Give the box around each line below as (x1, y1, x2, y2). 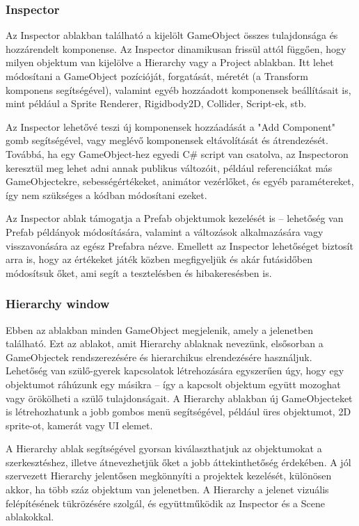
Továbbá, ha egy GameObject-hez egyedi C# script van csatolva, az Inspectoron (6, 146, 349, 161)
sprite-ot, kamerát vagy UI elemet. (6, 417, 153, 432)
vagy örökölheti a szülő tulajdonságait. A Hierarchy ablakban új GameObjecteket (6, 390, 353, 405)
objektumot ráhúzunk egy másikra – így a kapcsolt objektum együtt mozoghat (6, 376, 341, 391)
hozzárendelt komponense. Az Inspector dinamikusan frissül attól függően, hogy (6, 41, 346, 56)
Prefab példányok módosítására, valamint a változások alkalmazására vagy (6, 224, 324, 239)
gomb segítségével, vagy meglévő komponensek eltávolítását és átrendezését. (6, 133, 328, 148)
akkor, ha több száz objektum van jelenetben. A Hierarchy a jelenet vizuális (6, 482, 329, 497)
